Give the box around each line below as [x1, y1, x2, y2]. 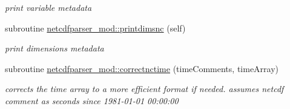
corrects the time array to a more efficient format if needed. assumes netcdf [5, 82, 284, 95]
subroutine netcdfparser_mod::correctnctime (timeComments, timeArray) [5, 62, 279, 74]
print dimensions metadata [5, 42, 104, 54]
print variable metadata [5, 1, 92, 13]
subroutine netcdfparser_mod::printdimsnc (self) [5, 21, 186, 34]
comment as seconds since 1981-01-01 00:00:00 [5, 94, 179, 107]
